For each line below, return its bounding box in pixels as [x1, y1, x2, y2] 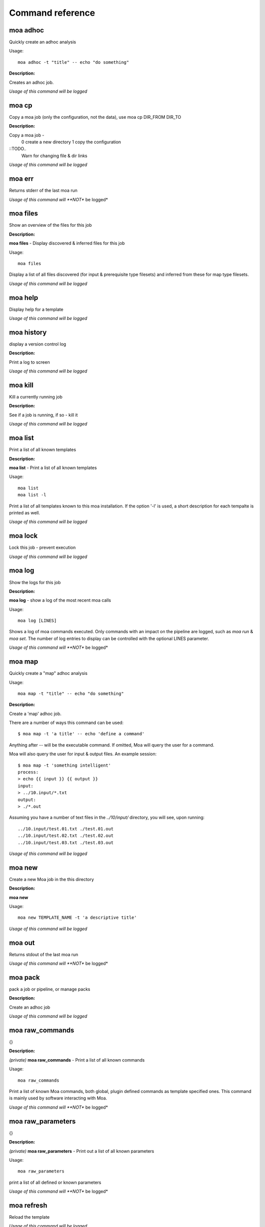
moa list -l [18, 492, 47, 498]
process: [18, 770, 39, 775]
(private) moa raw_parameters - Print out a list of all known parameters [9, 1148, 155, 1154]
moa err [9, 175, 34, 183]
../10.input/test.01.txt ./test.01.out [18, 826, 114, 831]
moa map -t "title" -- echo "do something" [18, 691, 124, 696]
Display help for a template [9, 306, 64, 312]
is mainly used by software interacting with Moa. [9, 1095, 107, 1101]
